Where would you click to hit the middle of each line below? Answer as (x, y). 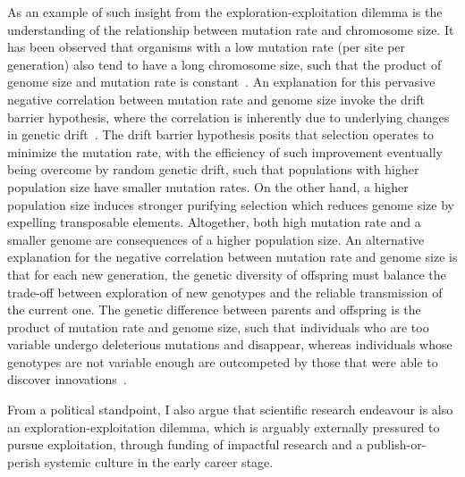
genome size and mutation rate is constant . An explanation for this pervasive (221, 82)
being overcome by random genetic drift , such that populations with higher (213, 169)
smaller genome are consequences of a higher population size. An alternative (216, 239)
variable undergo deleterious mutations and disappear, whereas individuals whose (230, 344)
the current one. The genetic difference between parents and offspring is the (214, 310)
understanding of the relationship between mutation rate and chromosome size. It (231, 29)
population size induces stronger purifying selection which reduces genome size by (231, 204)
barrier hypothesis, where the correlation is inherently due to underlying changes (228, 117)
